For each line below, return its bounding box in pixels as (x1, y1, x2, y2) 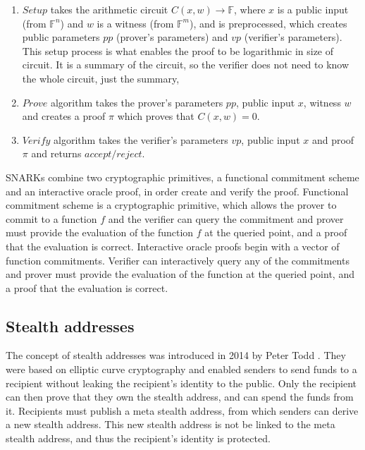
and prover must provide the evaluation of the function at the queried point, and (6, 267, 354, 281)
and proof (311, 132, 354, 147)
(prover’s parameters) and (116, 30, 228, 44)
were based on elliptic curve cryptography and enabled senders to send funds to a (6, 362, 357, 377)
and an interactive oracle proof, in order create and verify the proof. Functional (6, 183, 349, 198)
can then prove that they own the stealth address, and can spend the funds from (6, 389, 354, 404)
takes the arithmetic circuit (50, 2, 168, 16)
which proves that (117, 109, 194, 123)
